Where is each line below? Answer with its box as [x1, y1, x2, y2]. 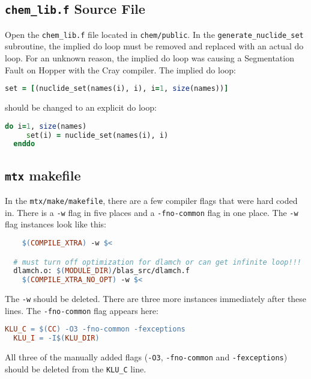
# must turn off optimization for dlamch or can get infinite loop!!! [13, 257, 301, 267]
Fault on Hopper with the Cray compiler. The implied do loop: [5, 63, 236, 76]
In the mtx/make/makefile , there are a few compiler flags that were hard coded [5, 194, 298, 207]
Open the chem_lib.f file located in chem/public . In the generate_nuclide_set [5, 28, 304, 40]
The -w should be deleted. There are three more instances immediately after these [5, 292, 307, 305]
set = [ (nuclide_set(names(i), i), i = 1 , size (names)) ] [5, 84, 229, 93]
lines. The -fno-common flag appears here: [5, 304, 159, 316]
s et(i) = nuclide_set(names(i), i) [26, 131, 169, 140]
